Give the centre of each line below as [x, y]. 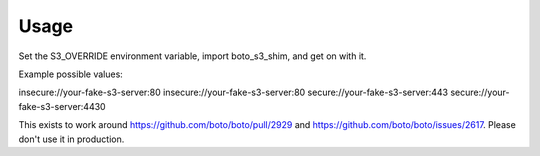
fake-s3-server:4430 [62, 106]
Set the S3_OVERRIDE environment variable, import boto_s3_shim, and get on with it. [192, 56]
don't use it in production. [71, 139]
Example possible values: [71, 74]
